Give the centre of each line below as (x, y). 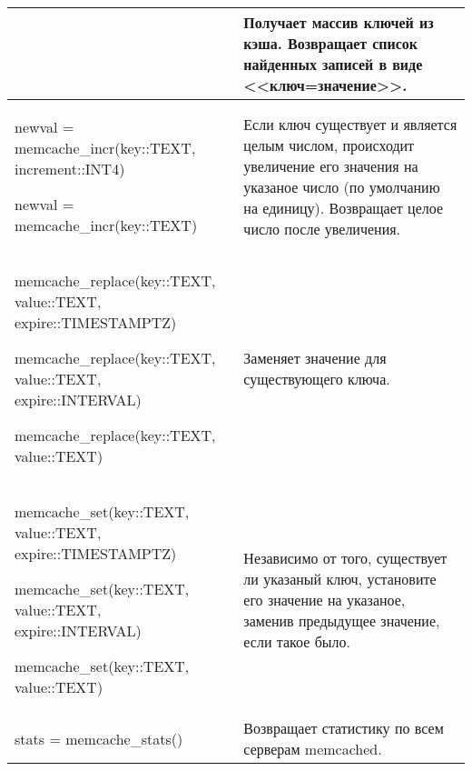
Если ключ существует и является (350, 124)
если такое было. (297, 641)
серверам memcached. (313, 749)
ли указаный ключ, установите (340, 578)
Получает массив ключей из (339, 22)
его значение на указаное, (324, 599)
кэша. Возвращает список (331, 43)
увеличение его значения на (331, 165)
